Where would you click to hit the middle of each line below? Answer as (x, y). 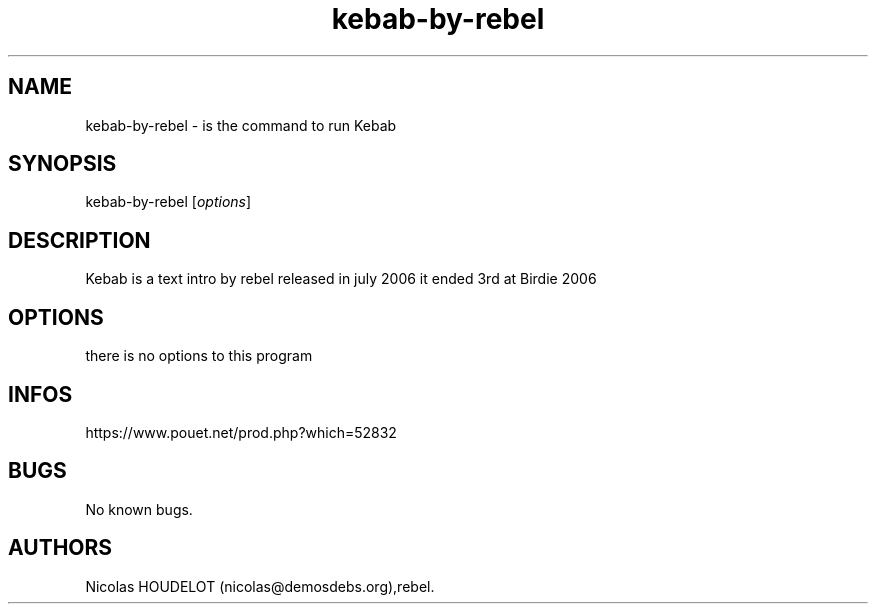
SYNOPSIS (62, 164)
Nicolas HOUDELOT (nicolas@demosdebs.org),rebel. (260, 586)
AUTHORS (60, 548)
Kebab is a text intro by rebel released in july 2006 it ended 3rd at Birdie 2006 (341, 279)
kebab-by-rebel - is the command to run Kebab (241, 125)
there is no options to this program (199, 356)
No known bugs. (139, 509)
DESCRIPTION (79, 240)
